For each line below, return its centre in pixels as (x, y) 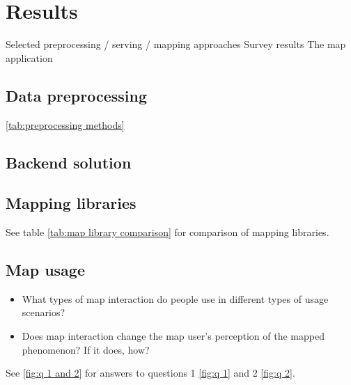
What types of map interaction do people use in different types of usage (175, 298)
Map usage (45, 270)
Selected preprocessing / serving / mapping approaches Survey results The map (176, 44)
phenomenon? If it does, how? (86, 349)
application (29, 57)
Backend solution (69, 162)
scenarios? (44, 312)
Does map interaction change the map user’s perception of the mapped (173, 336)
